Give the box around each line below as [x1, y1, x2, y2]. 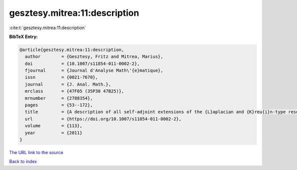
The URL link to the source [9, 149, 64, 155]
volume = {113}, [25, 123, 83, 128]
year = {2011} [25, 130, 83, 135]
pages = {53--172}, [25, 102, 93, 108]
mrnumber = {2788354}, [25, 95, 93, 101]
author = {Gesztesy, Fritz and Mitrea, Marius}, [25, 54, 163, 59]
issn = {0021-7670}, [25, 75, 99, 80]
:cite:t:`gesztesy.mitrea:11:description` [9, 25, 86, 31]
